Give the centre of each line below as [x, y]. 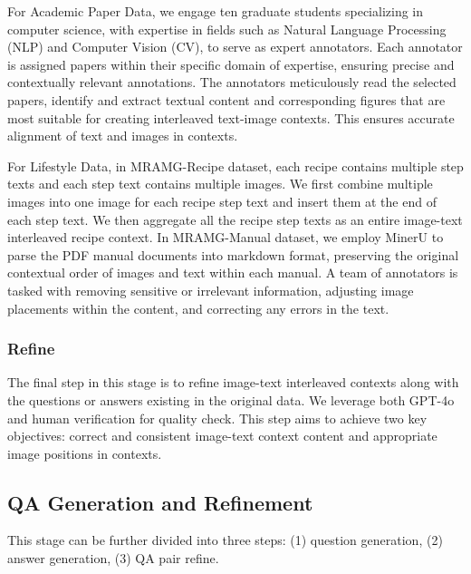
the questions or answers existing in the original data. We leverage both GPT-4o [231, 399]
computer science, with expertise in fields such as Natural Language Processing [227, 29]
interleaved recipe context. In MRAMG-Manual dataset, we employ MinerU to [226, 237]
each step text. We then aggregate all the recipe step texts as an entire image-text [235, 219]
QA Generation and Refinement [160, 502]
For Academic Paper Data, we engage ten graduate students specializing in [216, 11]
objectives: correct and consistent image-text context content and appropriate [222, 436]
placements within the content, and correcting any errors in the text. [198, 308]
